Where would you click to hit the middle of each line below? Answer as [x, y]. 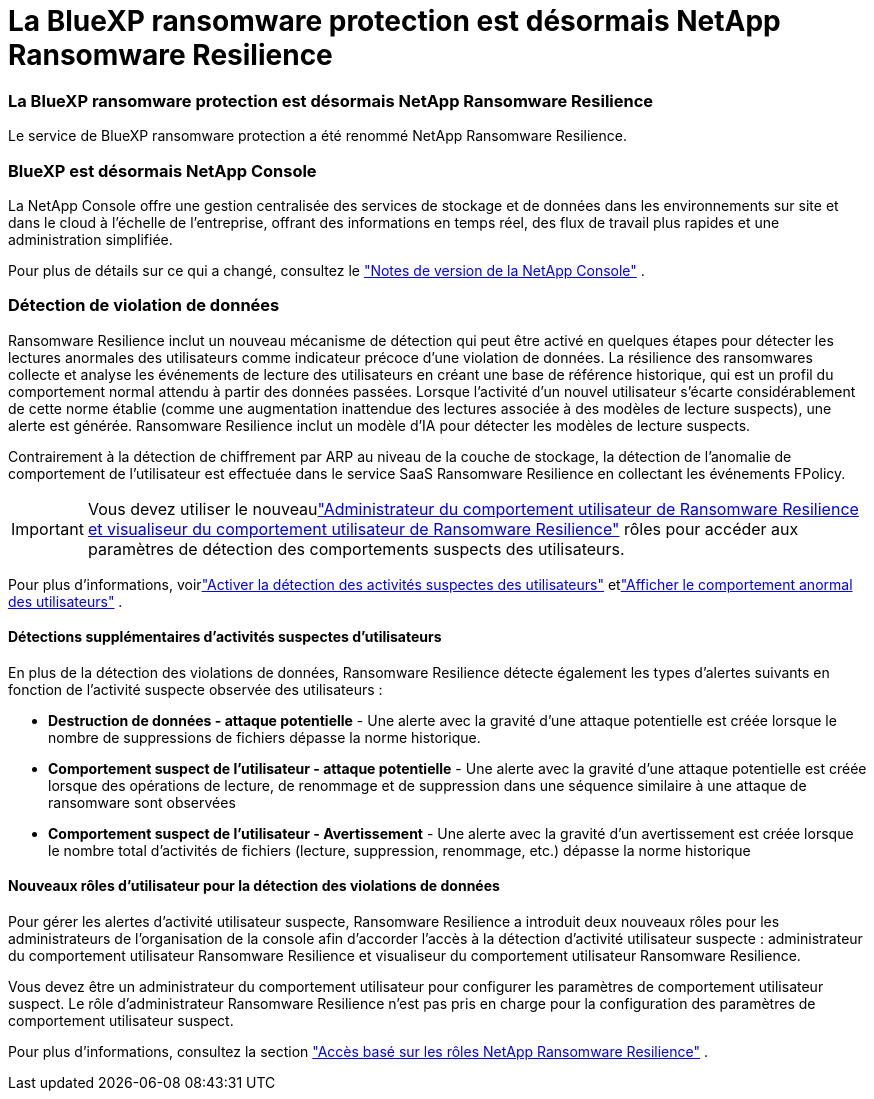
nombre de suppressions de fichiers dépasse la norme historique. [264, 737]
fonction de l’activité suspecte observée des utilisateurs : [195, 689]
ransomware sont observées [142, 802]
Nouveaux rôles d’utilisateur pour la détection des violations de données [254, 886]
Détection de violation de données [144, 305]
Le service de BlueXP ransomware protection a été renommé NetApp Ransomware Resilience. [317, 136]
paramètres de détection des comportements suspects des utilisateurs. [356, 548]
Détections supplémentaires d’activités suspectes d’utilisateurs [225, 637]
